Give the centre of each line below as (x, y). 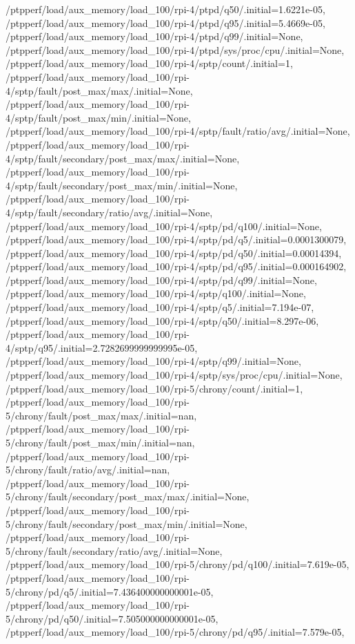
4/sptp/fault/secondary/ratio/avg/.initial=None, (109, 212)
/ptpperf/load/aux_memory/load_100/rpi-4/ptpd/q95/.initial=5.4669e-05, (165, 22)
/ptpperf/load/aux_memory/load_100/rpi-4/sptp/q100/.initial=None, (156, 293)
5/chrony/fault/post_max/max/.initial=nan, (101, 415)
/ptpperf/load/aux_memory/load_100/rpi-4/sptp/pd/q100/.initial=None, (164, 226)
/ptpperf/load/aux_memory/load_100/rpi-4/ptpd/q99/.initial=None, (154, 36)
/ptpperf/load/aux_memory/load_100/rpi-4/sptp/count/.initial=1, (149, 63)
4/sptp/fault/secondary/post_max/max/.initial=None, (123, 158)
